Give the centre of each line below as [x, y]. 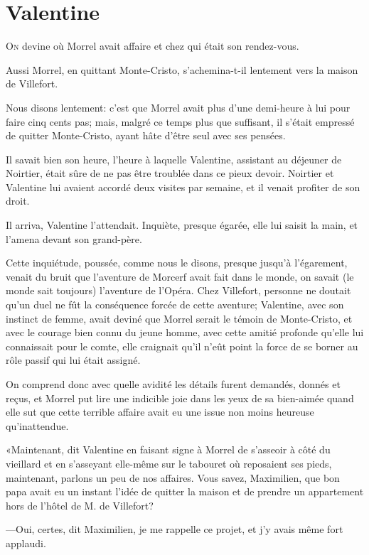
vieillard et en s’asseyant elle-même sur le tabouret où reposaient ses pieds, [169, 463]
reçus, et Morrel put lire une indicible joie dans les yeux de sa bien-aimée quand [180, 398]
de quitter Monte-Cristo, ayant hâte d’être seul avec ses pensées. [146, 135]
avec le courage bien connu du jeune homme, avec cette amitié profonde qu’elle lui [185, 332]
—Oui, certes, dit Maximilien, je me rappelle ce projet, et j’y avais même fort [175, 529]
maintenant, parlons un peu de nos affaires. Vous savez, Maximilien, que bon [173, 477]
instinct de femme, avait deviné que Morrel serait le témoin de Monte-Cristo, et [179, 318]
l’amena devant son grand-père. [74, 238]
